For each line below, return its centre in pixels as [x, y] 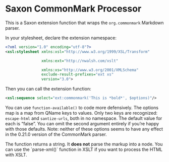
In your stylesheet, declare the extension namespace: [61, 38]
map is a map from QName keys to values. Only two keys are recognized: [81, 113]
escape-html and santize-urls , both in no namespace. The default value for [84, 118]
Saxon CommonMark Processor [73, 9]
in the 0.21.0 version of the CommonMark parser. [56, 134]
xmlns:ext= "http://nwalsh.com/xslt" [80, 61]
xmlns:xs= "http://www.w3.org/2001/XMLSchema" [90, 70]
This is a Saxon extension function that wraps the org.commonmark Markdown [84, 23]
